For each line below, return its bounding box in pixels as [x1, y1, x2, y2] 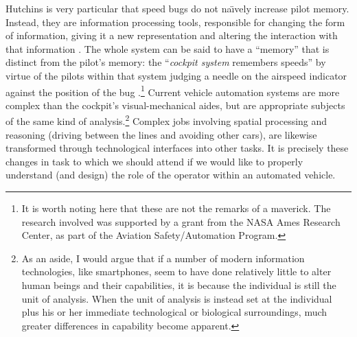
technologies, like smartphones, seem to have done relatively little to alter [21, 264, 332, 279]
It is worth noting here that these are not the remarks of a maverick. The [21, 201, 331, 216]
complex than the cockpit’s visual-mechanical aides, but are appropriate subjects [5, 97, 345, 112]
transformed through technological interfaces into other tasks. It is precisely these [5, 141, 349, 155]
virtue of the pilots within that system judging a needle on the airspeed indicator [5, 68, 347, 82]
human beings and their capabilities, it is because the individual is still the [21, 278, 336, 292]
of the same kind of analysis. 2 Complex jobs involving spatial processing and [5, 112, 327, 128]
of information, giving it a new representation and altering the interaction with [5, 28, 338, 43]
